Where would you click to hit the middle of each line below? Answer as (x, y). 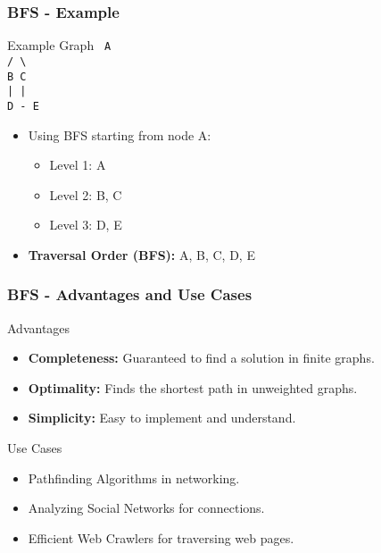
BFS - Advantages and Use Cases (130, 294)
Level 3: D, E (86, 225)
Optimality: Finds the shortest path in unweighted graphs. (193, 387)
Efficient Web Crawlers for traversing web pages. (161, 537)
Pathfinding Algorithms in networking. (134, 478)
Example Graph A (59, 45)
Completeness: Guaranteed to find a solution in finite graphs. (201, 358)
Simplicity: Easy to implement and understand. (162, 418)
